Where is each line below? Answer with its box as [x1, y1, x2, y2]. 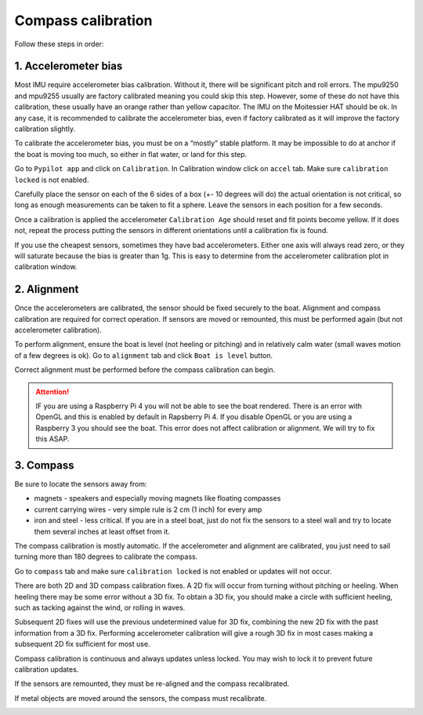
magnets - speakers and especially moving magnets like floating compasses [34, 494, 281, 503]
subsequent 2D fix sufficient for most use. [14, 640, 150, 649]
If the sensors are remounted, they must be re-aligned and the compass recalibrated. [14, 679, 290, 688]
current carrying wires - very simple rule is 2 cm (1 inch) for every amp [34, 505, 262, 514]
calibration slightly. [14, 124, 76, 133]
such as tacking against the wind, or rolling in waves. [14, 603, 186, 612]
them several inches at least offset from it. [34, 527, 170, 536]
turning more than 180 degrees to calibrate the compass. [14, 552, 198, 561]
